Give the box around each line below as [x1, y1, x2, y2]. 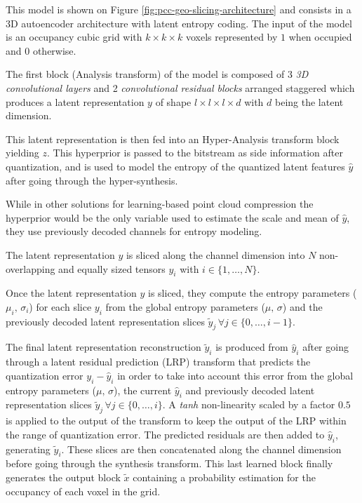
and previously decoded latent [185, 382, 315, 397]
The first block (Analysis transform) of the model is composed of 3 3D [6, 67, 309, 81]
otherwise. [32, 43, 76, 58]
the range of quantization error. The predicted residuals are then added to [6, 427, 325, 441]
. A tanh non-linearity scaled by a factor [162, 397, 335, 412]
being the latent [274, 94, 344, 109]
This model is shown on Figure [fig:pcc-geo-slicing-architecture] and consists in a [6, 2, 351, 16]
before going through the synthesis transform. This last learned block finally [6, 456, 333, 471]
